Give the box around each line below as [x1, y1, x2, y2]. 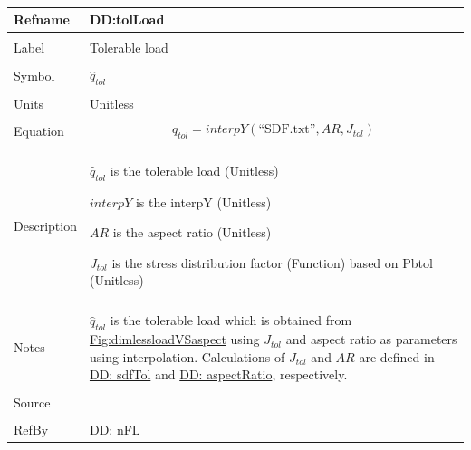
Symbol [14, 65, 55, 84]
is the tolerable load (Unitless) [110, 160, 279, 179]
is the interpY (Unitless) [135, 192, 272, 211]
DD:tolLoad [89, 10, 165, 29]
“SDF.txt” [258, 123, 316, 137]
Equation [14, 120, 64, 139]
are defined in [359, 347, 435, 366]
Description [14, 215, 77, 235]
